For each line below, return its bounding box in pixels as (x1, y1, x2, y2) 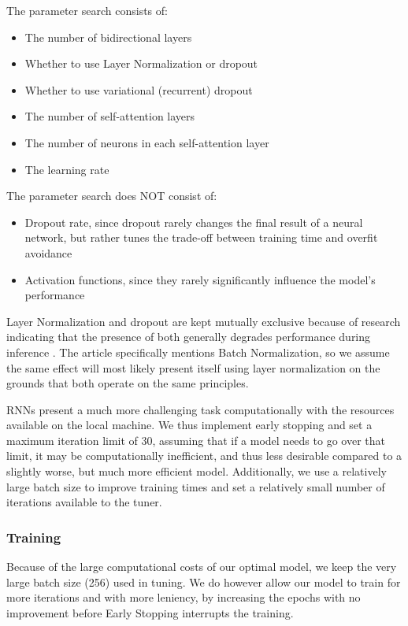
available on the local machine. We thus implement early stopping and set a (6, 417, 373, 433)
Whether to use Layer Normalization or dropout (24, 55, 258, 72)
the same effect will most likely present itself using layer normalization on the (6, 359, 380, 376)
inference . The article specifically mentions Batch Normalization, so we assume (6, 343, 390, 360)
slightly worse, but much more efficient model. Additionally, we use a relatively (6, 463, 387, 480)
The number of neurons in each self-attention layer (24, 134, 269, 150)
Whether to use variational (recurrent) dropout (24, 81, 253, 98)
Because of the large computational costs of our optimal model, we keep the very (6, 558, 397, 575)
